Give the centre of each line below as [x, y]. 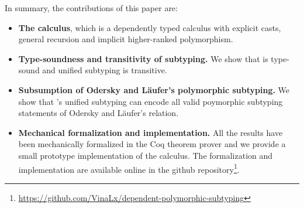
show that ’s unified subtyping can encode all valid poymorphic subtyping [151, 101]
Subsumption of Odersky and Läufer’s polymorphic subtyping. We [154, 89]
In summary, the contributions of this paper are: [91, 8]
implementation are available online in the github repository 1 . [129, 168]
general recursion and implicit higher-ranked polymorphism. [126, 39]
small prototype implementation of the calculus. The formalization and [146, 155]
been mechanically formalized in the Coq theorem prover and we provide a [152, 144]
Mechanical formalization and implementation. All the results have [151, 132]
